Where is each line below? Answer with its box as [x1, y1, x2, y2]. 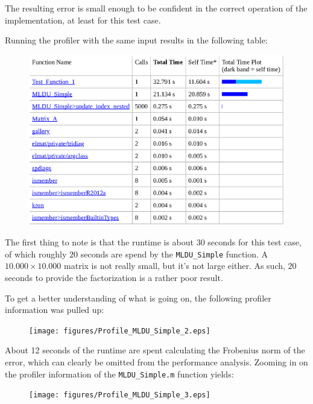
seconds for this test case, [207, 236, 302, 248]
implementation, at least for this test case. [5, 13, 161, 26]
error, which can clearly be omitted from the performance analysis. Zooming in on [5, 356, 308, 368]
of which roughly [5, 247, 67, 260]
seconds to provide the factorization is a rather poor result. [5, 271, 223, 284]
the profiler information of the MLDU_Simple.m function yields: [5, 367, 234, 380]
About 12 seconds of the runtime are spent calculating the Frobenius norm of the [5, 344, 305, 356]
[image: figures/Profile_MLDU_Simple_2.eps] [29, 326, 210, 335]
